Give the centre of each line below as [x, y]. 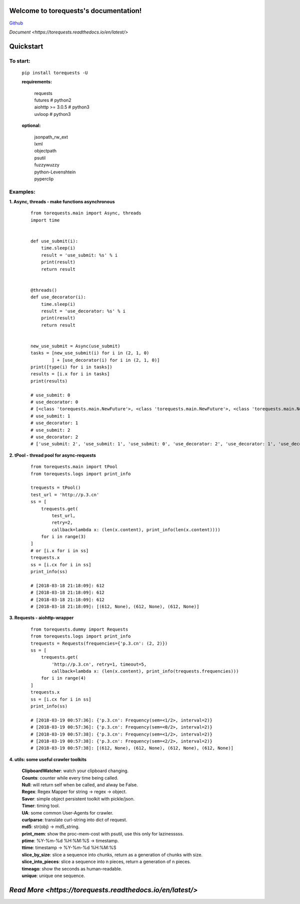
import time [45, 220]
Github [16, 23]
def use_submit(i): [54, 241]
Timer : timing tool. [41, 806]
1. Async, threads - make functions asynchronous [62, 202]
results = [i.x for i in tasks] [70, 374]
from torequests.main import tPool [74, 467]
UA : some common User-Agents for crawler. [67, 813]
